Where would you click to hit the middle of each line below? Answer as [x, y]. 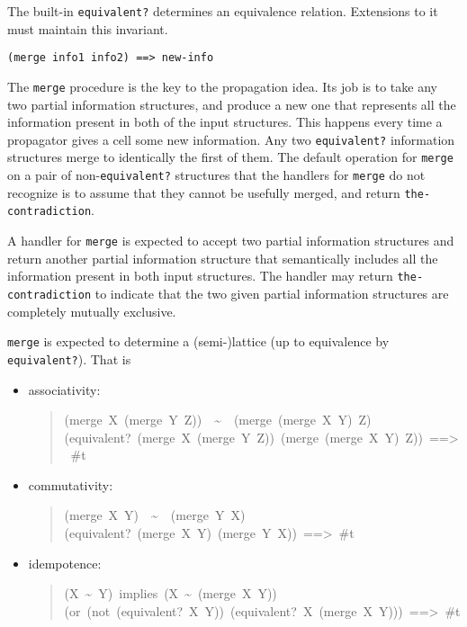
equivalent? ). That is [69, 358]
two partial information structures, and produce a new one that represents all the [232, 104]
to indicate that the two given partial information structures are [272, 293]
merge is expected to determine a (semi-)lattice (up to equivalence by [198, 341]
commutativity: [71, 484]
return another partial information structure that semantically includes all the [223, 258]
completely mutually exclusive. [92, 311]
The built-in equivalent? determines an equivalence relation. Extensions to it [223, 11]
